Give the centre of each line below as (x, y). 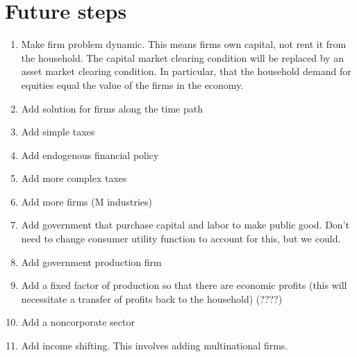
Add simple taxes (58, 132)
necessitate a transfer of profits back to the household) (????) (152, 298)
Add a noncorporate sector (78, 322)
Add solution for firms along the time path (112, 108)
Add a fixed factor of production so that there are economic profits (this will (184, 285)
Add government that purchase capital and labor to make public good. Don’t (185, 225)
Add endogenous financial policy (90, 155)
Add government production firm (91, 261)
